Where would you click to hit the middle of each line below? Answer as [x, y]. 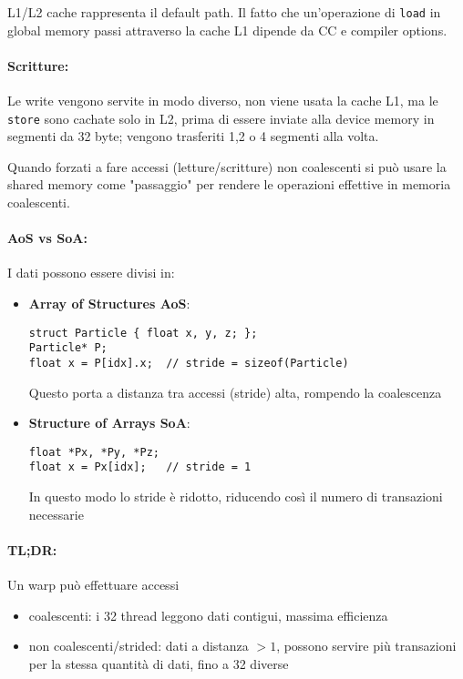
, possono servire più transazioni [366, 646]
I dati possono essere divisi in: [91, 273]
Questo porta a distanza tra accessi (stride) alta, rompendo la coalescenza [235, 392]
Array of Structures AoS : [109, 304]
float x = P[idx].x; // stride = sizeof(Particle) [189, 363]
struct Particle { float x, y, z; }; [143, 333]
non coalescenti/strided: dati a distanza [139, 646]
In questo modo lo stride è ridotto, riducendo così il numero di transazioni [236, 497]
